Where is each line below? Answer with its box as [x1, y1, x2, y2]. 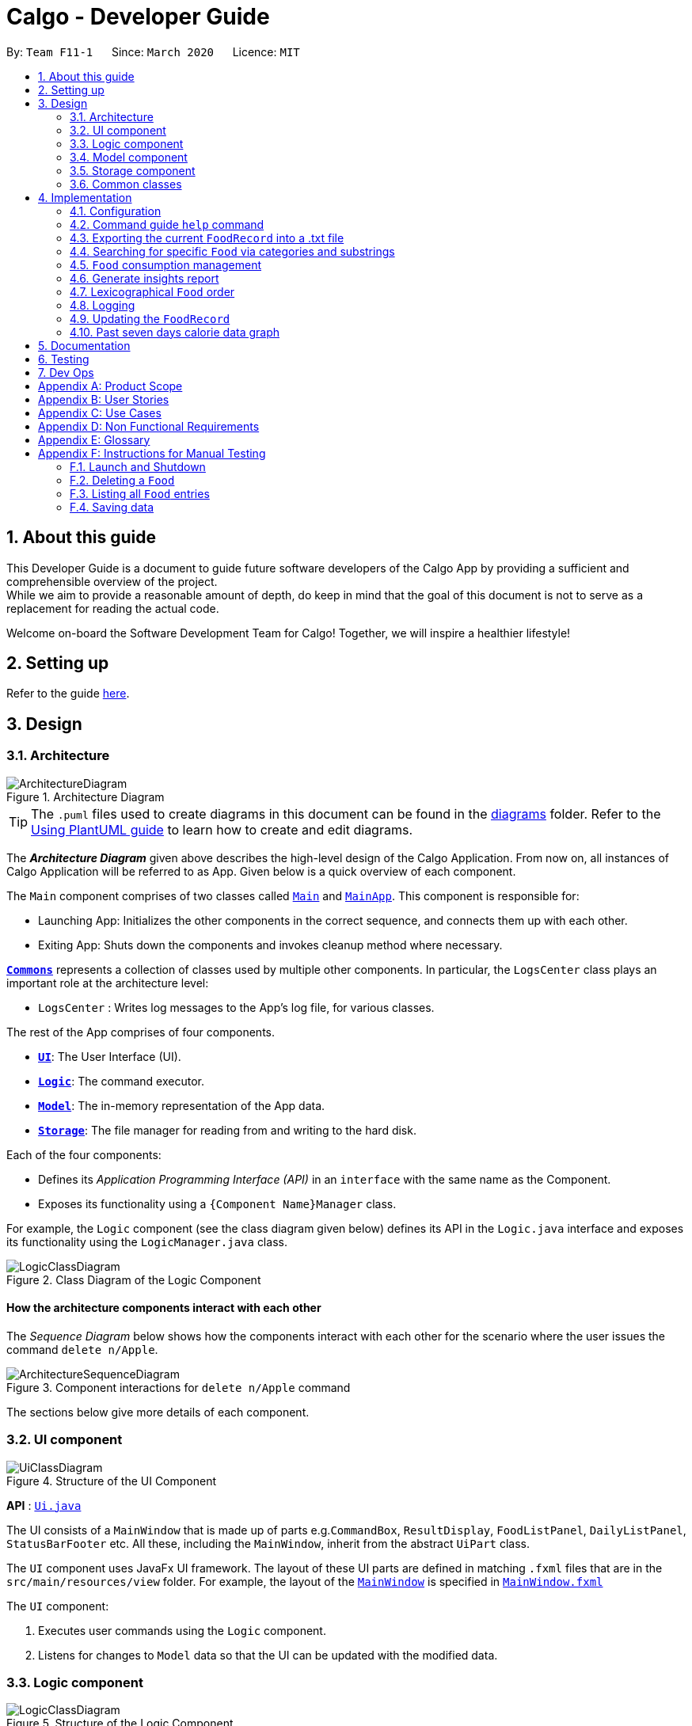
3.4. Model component [70, 150, 188, 164]
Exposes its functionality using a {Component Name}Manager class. [38, 1196, 397, 1211]
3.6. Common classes [70, 177, 182, 191]
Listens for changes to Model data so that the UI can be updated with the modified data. [38, 1648, 498, 1662]
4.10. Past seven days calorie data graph [70, 325, 280, 339]
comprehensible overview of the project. [6, 574, 218, 588]
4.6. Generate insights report [70, 271, 219, 285]
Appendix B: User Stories [38, 392, 169, 406]
